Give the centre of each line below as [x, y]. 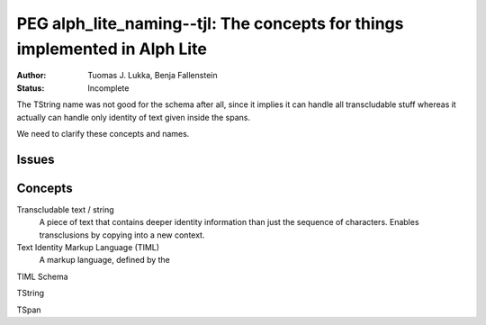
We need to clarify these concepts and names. [103, 133]
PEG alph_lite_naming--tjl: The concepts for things [210, 23]
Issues [36, 159]
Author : [31, 76]
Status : [31, 88]
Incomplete [108, 88]
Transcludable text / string [65, 209]
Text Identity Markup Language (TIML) [88, 247]
